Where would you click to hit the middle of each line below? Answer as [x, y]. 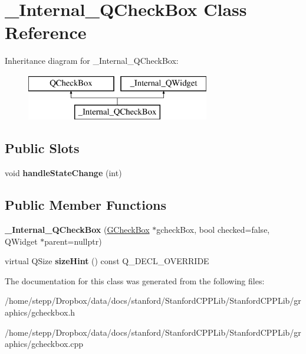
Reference [46, 32]
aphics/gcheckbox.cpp [44, 344]
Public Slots [42, 148]
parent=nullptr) [73, 241]
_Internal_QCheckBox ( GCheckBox [77, 230]
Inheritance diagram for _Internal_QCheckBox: [92, 61]
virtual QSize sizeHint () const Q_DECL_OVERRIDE [107, 261]
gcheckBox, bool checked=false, [213, 230]
